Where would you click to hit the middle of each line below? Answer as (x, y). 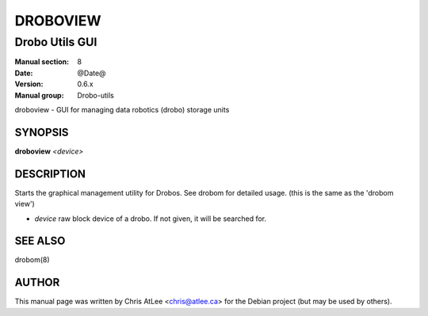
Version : (29, 84)
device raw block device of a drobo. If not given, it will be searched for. (151, 219)
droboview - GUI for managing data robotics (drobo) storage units (122, 109)
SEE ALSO (40, 241)
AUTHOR (37, 282)
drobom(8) (32, 260)
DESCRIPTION (50, 174)
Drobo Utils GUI (56, 42)
